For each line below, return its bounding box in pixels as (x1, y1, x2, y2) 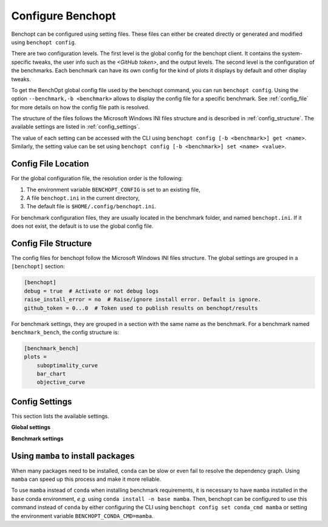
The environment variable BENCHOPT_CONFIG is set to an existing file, (26, 186, 200, 193)
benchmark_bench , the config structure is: (11, 328, 120, 336)
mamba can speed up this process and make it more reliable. (11, 475, 162, 483)
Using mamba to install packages (11, 450, 135, 461)
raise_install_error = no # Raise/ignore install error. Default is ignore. (24, 296, 261, 303)
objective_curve (36, 379, 85, 386)
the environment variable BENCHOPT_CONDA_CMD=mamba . (11, 512, 154, 519)
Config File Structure (11, 238, 92, 248)
